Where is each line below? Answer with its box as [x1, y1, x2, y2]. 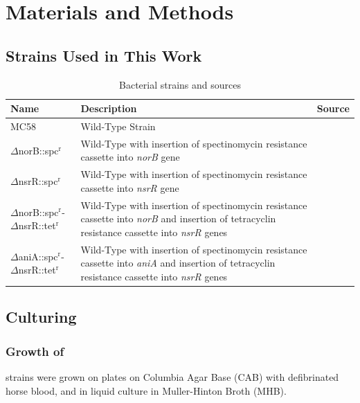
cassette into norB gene [80, 150, 180, 164]
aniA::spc [18, 249, 58, 263]
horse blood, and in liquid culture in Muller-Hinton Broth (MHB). [6, 383, 287, 397]
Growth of [6, 342, 64, 359]
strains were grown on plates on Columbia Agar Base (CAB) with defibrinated [6, 370, 339, 384]
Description [80, 101, 137, 116]
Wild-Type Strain [80, 119, 156, 134]
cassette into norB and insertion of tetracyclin [80, 211, 276, 226]
